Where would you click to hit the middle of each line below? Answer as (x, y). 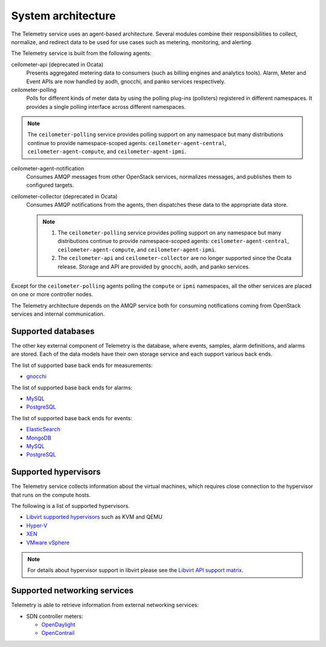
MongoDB (39, 438)
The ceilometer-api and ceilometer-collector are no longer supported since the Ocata (175, 258)
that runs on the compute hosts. (51, 495)
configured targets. (50, 185)
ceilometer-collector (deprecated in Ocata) (64, 196)
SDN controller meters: (55, 616)
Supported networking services (72, 590)
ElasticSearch (43, 429)
